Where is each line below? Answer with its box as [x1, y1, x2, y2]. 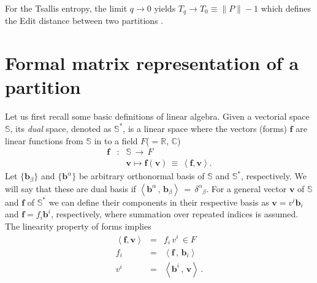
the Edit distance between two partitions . [5, 14, 164, 27]
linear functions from [5, 134, 83, 147]
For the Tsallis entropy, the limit [5, 2, 128, 14]
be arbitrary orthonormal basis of [78, 169, 205, 182]
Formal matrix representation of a [5, 50, 299, 76]
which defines [261, 2, 311, 14]
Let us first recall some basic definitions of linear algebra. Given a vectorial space [5, 110, 310, 123]
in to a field [94, 134, 138, 147]
